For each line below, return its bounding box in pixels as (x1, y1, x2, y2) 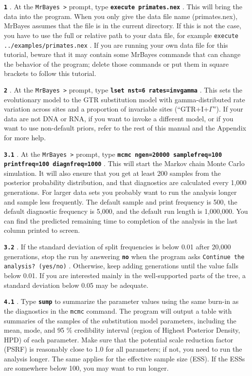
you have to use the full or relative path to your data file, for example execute (4, 30, 239, 40)
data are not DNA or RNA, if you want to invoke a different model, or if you (4, 113, 234, 123)
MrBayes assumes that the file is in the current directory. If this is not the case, (4, 20, 241, 31)
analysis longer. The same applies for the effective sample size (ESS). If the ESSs (4, 353, 245, 363)
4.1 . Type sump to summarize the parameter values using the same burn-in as (4, 296, 239, 306)
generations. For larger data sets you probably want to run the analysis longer (4, 187, 237, 197)
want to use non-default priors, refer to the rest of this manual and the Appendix (4, 123, 246, 133)
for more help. (4, 132, 46, 142)
